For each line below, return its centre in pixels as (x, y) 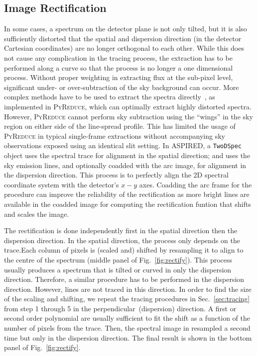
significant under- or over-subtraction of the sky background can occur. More (122, 87)
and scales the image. (37, 214)
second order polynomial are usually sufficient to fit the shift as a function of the (127, 318)
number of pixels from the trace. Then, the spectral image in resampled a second (127, 328)
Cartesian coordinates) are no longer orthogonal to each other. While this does (124, 48)
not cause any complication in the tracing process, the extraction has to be (118, 57)
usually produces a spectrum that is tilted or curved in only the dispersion (118, 269)
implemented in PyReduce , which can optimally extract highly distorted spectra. (128, 106)
